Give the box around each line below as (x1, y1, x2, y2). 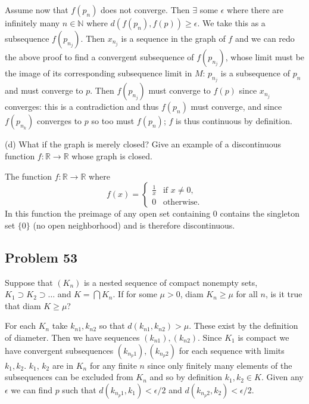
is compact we (238, 331, 289, 343)
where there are (227, 4, 284, 16)
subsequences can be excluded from (5, 371, 133, 383)
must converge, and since (191, 100, 282, 113)
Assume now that (5, 4, 68, 16)
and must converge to (5, 84, 83, 97)
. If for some (113, 288, 157, 300)
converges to (36, 115, 82, 127)
